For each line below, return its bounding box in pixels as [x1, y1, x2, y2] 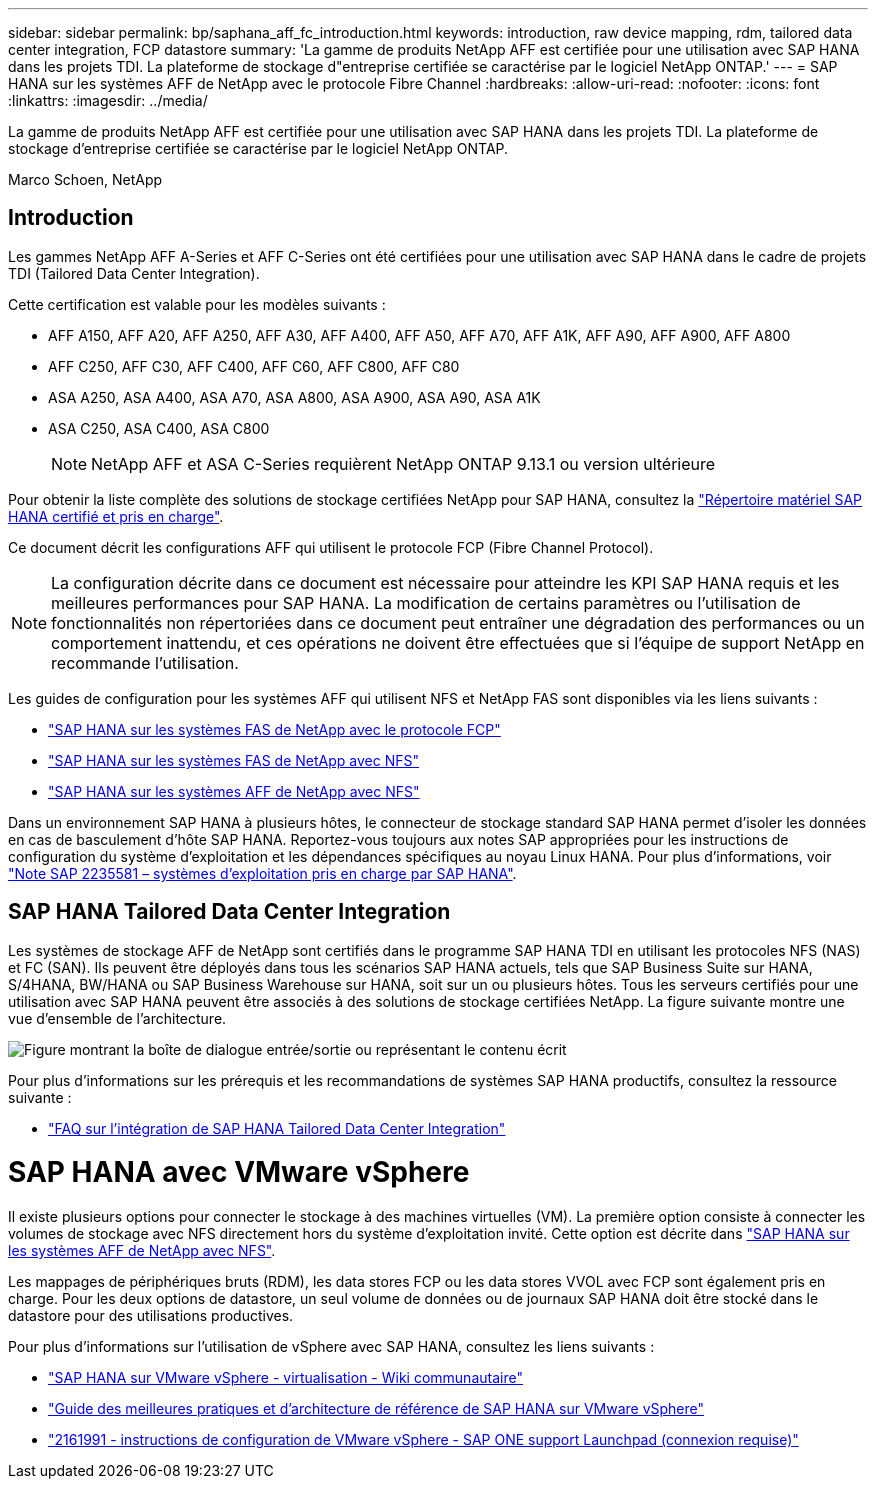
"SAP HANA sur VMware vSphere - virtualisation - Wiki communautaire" [48, 1369, 523, 1387]
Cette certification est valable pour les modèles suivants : [8, 295, 386, 313]
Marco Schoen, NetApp [8, 171, 163, 188]
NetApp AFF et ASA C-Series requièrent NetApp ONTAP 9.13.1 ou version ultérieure [91, 453, 716, 474]
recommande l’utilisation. [51, 652, 239, 673]
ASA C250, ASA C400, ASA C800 [48, 419, 270, 437]
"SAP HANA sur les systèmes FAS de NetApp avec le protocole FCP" [48, 720, 501, 738]
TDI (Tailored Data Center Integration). [8, 264, 260, 282]
